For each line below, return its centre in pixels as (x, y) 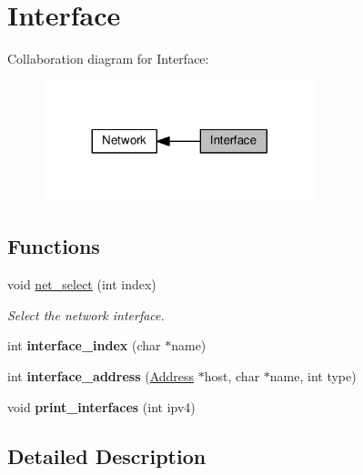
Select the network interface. (86, 314)
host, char (232, 375)
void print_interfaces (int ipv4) (101, 406)
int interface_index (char (84, 345)
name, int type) (313, 375)
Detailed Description (107, 455)
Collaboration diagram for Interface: (108, 59)
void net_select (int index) (82, 284)
